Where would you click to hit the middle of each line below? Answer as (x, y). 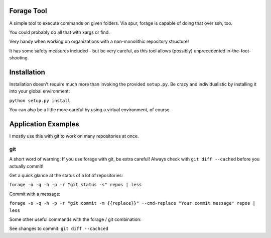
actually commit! (26, 166)
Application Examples (44, 124)
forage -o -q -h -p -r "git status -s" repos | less (76, 185)
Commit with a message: (35, 194)
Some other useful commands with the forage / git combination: (75, 219)
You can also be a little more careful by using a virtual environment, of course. (90, 110)
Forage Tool (28, 11)
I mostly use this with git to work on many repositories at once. (74, 136)
